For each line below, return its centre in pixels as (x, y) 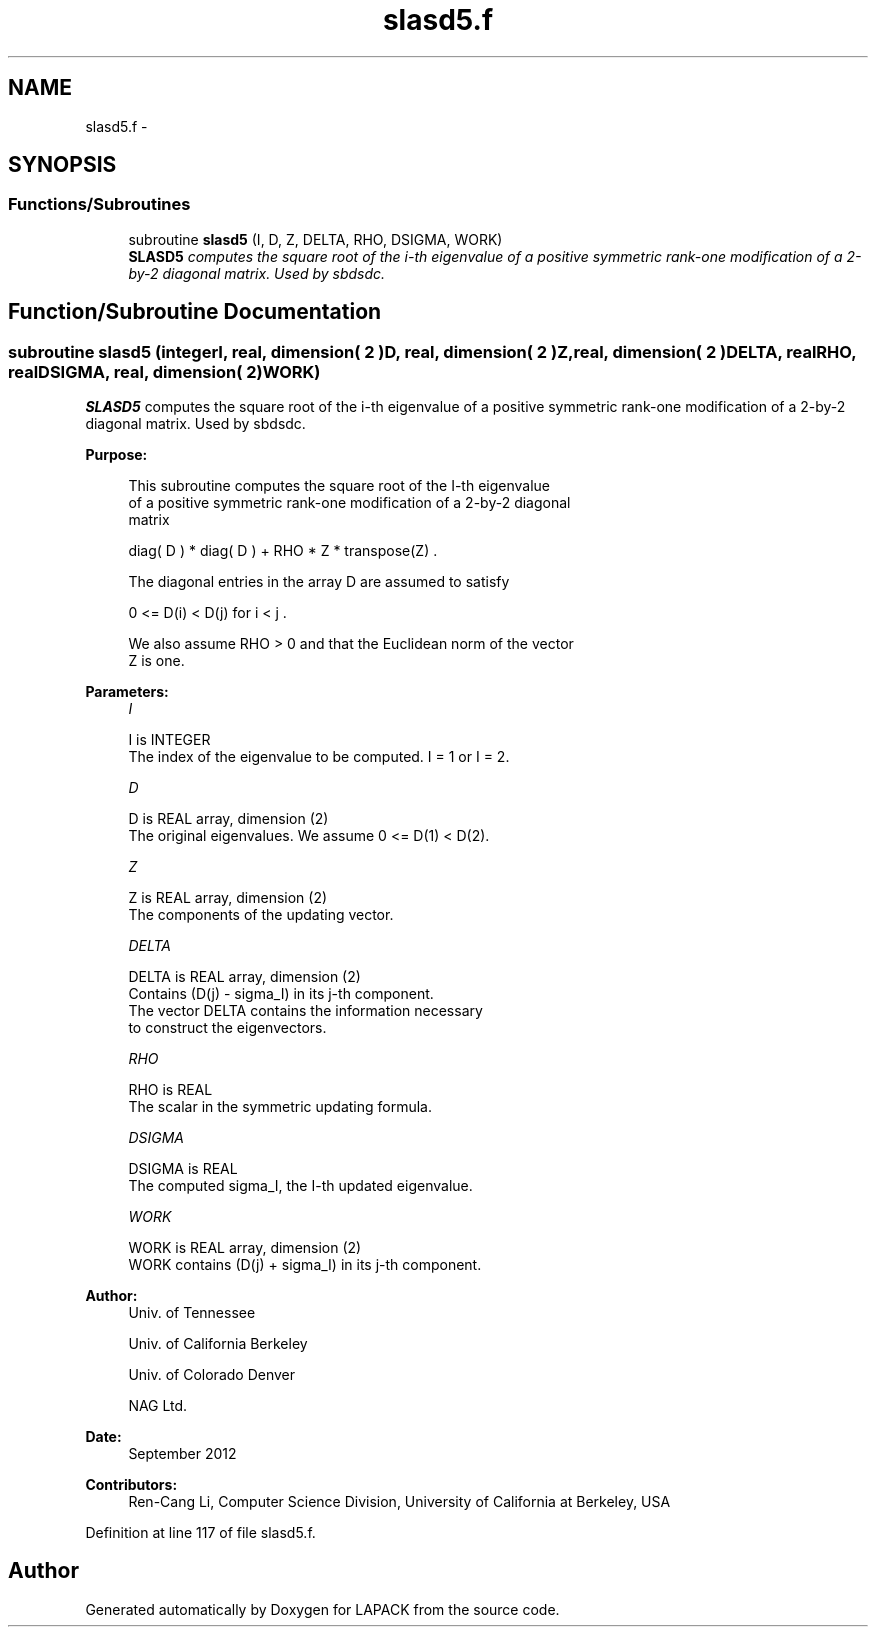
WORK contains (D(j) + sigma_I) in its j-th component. (305, 1265)
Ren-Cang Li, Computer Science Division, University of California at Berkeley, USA (399, 1502)
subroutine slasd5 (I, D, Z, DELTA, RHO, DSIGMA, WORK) (315, 239)
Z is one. (156, 661)
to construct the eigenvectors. (227, 1028)
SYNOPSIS (62, 165)
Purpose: (116, 455)
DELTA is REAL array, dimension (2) (244, 977)
